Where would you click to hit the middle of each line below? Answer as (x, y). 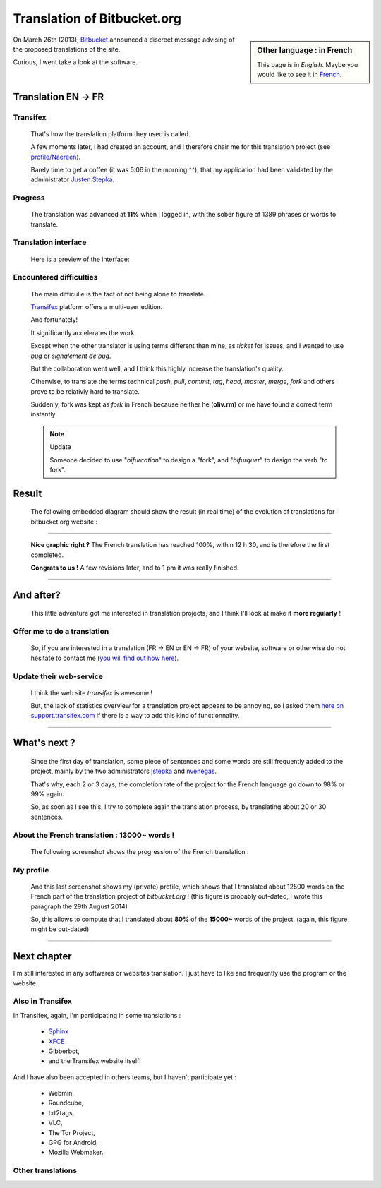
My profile (31, 870)
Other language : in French (305, 50)
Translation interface (50, 242)
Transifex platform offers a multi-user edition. (97, 306)
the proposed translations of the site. (67, 49)
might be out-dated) (60, 929)
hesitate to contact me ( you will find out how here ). (105, 658)
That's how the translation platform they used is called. (110, 133)
